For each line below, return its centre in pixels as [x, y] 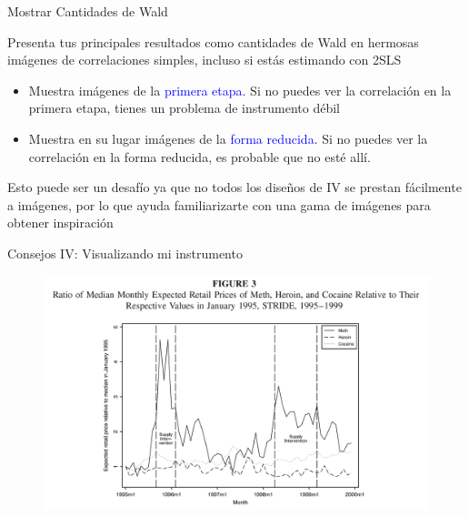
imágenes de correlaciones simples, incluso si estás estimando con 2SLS [205, 60]
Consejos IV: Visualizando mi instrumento [125, 253]
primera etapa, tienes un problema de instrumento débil [184, 108]
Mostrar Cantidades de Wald [88, 11]
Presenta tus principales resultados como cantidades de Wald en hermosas [213, 41]
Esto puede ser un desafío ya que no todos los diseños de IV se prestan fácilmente [234, 187]
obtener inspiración [60, 223]
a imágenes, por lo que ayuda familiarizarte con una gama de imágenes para [219, 204]
